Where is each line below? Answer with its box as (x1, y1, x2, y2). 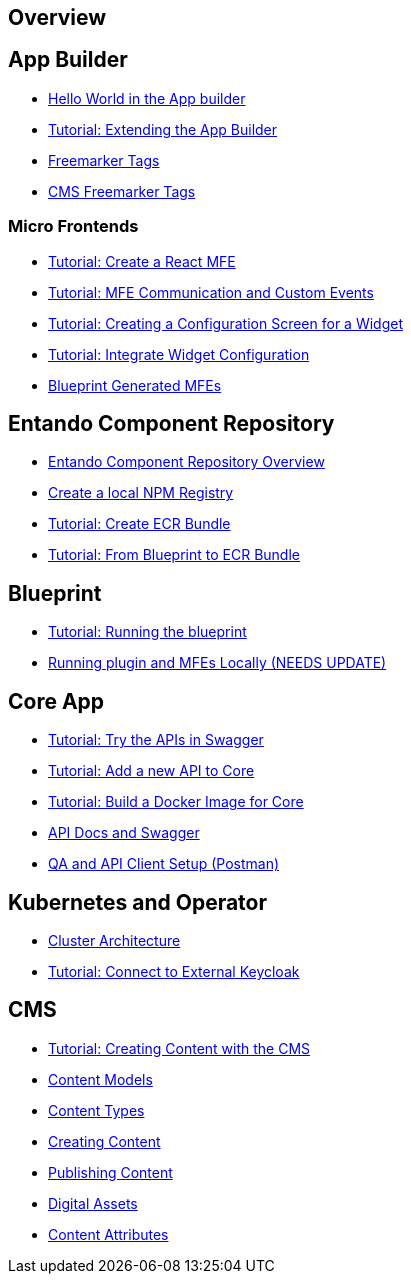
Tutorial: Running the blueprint (48, 623, 247, 641)
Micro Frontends (8, 216, 139, 237)
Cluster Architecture (48, 931, 181, 949)
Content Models (48, 1070, 153, 1088)
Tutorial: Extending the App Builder (48, 120, 278, 138)
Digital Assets (48, 1194, 138, 1212)
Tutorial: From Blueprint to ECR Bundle (48, 546, 300, 564)
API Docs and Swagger (48, 824, 200, 842)
